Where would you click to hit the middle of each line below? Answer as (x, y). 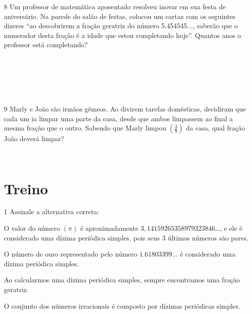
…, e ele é (229, 228)
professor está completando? (46, 45)
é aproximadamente (109, 228)
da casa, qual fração (216, 128)
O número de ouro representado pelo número (71, 254)
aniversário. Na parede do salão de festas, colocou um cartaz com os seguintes (120, 16)
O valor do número (32, 228)
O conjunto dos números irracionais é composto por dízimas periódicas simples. (122, 305)
